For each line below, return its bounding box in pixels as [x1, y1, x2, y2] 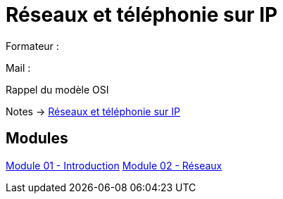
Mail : [6, 61, 31, 74]
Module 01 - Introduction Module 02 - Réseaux [6, 159, 222, 172]
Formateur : [6, 39, 59, 52]
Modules [6, 129, 68, 148]
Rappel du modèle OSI [6, 83, 109, 96]
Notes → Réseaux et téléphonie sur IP [6, 105, 180, 117]
